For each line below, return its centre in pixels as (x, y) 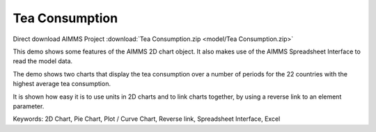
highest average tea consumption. (62, 84)
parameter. (29, 106)
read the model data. (43, 61)
